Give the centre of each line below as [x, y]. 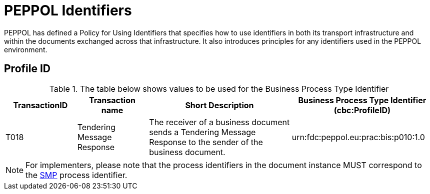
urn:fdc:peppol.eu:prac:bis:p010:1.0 [358, 137]
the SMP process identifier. [76, 175]
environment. [26, 49]
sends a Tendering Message [202, 132]
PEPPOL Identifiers [68, 10]
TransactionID [40, 105]
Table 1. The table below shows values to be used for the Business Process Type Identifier [219, 89]
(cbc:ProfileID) [362, 110]
